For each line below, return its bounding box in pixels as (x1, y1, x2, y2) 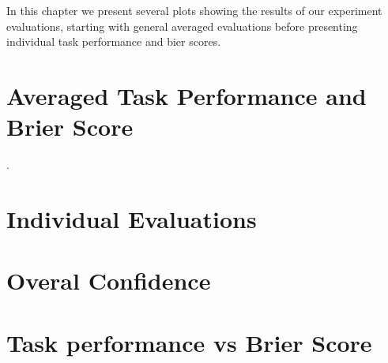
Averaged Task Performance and (6, 79, 367, 111)
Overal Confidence (6, 264, 211, 297)
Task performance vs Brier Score (6, 326, 372, 358)
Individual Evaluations (6, 202, 257, 234)
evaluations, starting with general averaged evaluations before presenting (6, 17, 358, 34)
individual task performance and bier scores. (6, 33, 221, 50)
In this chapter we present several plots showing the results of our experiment (6, 2, 382, 18)
